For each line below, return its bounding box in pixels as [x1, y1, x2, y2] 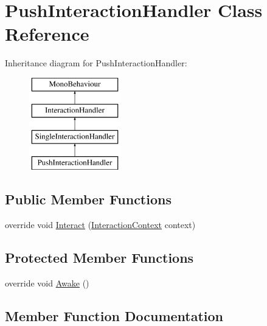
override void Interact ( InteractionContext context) [5, 218, 196, 231]
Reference [5, 21, 89, 46]
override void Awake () [5, 276, 89, 289]
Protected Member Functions [5, 248, 194, 266]
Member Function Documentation [5, 306, 224, 325]
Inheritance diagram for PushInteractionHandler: [5, 57, 187, 69]
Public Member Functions [5, 190, 172, 209]
